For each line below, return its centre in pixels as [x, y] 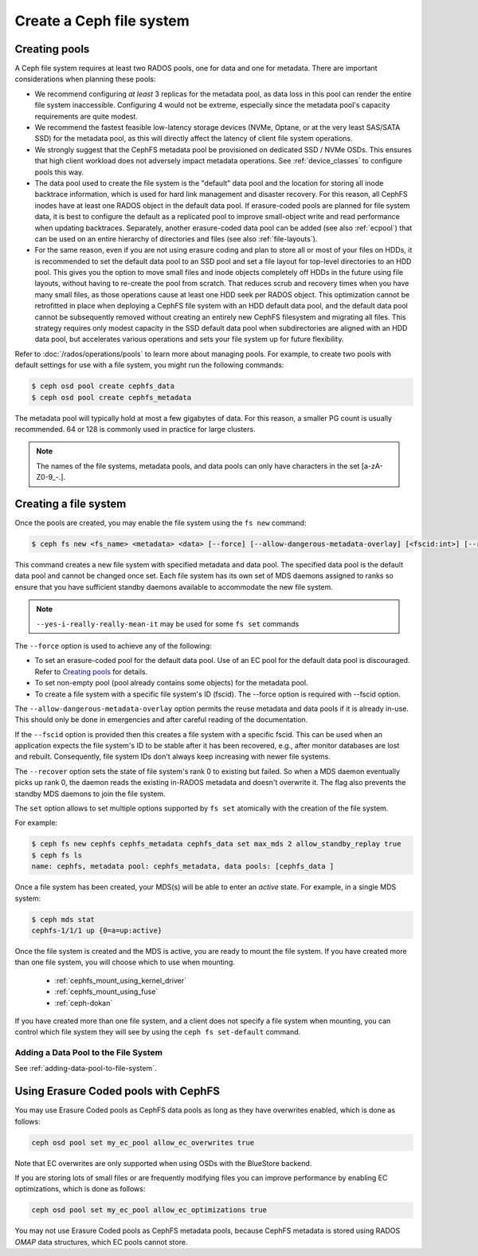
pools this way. [59, 172]
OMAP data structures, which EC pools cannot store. [101, 1242]
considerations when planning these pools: [85, 79]
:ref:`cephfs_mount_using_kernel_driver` [121, 980]
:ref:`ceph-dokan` [84, 1003]
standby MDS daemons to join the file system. [90, 794]
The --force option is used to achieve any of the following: [113, 646]
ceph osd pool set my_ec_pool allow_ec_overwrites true [143, 1142]
